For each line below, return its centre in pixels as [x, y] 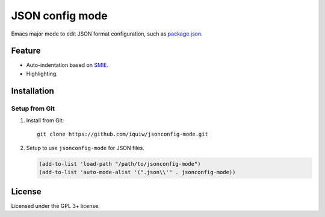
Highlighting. [42, 74]
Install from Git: [45, 120]
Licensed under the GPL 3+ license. [56, 206]
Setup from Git [33, 108]
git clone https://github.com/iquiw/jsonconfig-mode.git [123, 134]
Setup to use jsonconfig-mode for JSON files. [85, 148]
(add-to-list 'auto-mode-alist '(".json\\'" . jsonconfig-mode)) [137, 172]
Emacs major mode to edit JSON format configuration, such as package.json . [107, 34]
